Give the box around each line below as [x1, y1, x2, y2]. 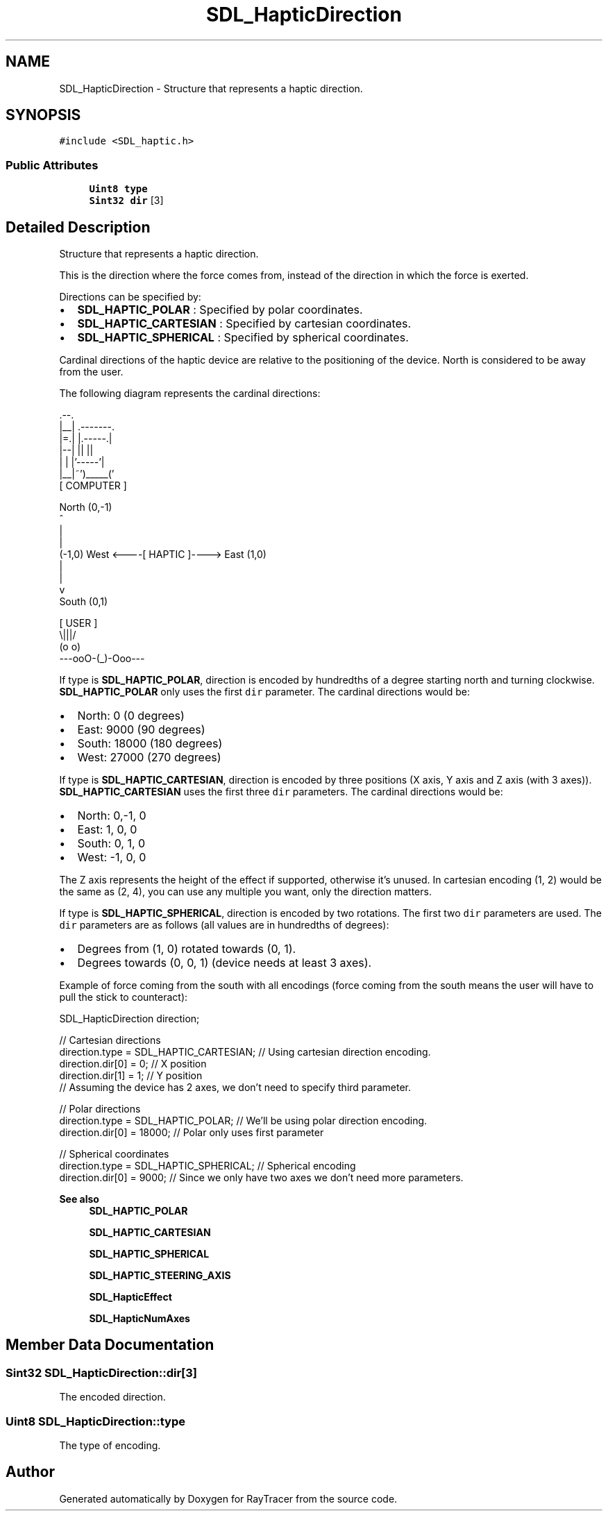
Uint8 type [89, 183, 148, 195]
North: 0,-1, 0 [77, 809, 146, 823]
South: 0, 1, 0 [77, 836, 146, 851]
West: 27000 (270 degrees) [77, 750, 221, 765]
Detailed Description [6, 218, 151, 236]
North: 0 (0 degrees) [77, 709, 185, 723]
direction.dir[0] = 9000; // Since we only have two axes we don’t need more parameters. [59, 1172, 464, 1184]
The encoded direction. [59, 1391, 166, 1403]
